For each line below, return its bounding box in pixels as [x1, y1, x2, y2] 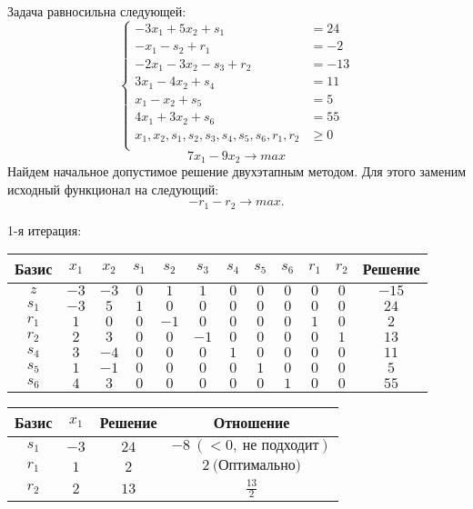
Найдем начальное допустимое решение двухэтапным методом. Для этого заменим [7, 161, 467, 180]
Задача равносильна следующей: [7, 2, 186, 20]
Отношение [213, 412, 290, 434]
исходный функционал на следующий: [7, 179, 219, 198]
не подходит [242, 438, 319, 454]
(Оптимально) [212, 458, 301, 474]
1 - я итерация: [7, 220, 82, 239]
